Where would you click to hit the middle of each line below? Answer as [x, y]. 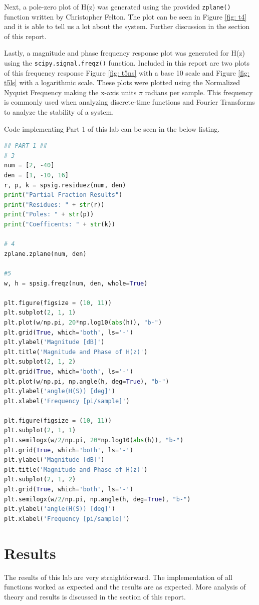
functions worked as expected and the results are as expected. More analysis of [125, 587]
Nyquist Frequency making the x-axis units [70, 92]
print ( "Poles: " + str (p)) [49, 215]
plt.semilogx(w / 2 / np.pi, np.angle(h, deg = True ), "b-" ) [97, 499]
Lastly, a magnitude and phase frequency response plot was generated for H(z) [125, 53]
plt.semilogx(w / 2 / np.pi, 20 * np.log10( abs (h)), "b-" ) [94, 440]
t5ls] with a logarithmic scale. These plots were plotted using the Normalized [122, 82]
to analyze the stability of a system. [59, 112]
